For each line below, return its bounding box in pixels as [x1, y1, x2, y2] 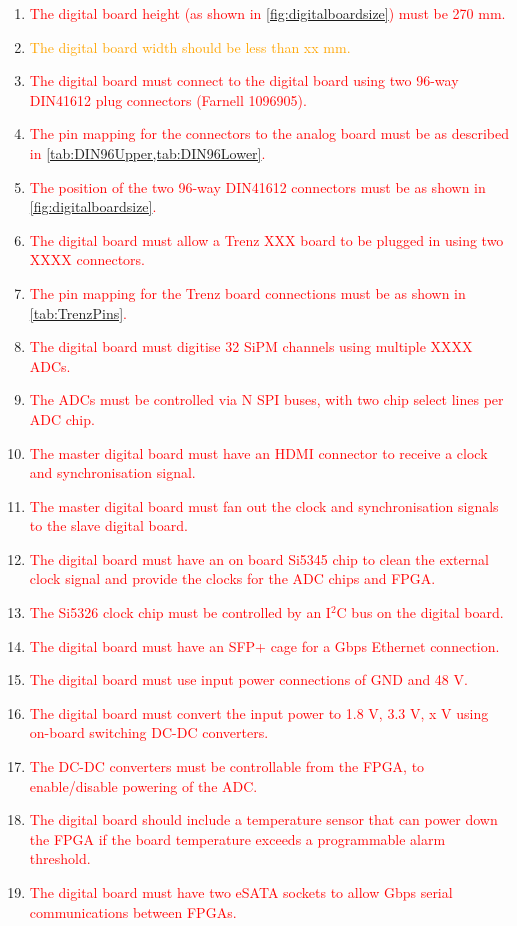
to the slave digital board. [29, 515, 188, 536]
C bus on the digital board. [336, 602, 504, 623]
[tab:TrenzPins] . [29, 302, 127, 323]
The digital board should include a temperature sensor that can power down [29, 809, 498, 830]
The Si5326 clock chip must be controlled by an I [29, 602, 331, 623]
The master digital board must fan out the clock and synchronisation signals [29, 495, 499, 516]
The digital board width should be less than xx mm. [29, 36, 351, 57]
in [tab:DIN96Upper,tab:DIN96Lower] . [29, 142, 266, 163]
